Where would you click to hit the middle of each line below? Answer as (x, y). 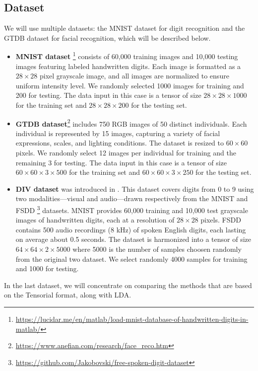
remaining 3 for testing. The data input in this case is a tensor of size (121, 162)
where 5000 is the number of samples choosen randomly (157, 249)
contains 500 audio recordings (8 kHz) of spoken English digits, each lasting (131, 229)
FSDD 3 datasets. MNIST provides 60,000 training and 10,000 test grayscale (132, 209)
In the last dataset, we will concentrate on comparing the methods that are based (128, 285)
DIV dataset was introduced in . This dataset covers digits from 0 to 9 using (135, 188)
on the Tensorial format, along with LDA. (68, 295)
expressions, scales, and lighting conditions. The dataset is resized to (120, 143)
